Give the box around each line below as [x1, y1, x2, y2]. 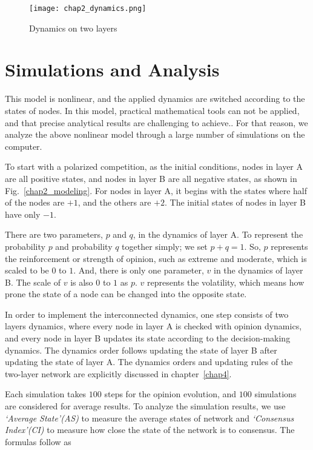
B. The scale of [5, 275, 61, 288]
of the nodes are [5, 196, 65, 209]
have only [5, 207, 41, 220]
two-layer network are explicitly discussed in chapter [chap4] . [5, 367, 232, 380]
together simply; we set [122, 240, 208, 252]
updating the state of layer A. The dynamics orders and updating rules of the [5, 355, 293, 368]
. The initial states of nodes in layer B [164, 196, 306, 209]
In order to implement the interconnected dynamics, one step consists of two [5, 307, 289, 320]
